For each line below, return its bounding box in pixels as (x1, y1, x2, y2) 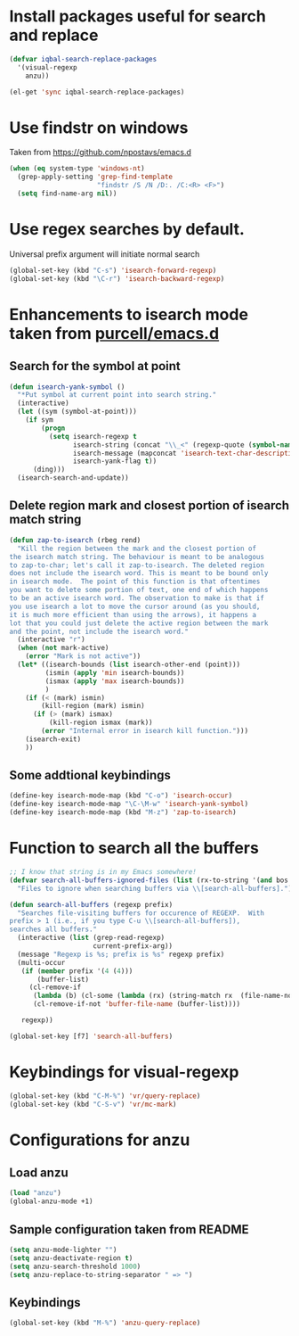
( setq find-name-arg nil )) (17, 189, 117, 198)
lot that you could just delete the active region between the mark (9, 618, 269, 628)
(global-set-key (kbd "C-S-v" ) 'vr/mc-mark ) (9, 1100, 177, 1109)
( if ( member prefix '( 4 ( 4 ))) (20, 966, 133, 976)
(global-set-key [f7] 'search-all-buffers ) (9, 1032, 174, 1041)
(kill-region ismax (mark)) (48, 718, 153, 728)
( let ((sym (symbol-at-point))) (17, 408, 138, 416)
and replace (9, 25, 100, 45)
